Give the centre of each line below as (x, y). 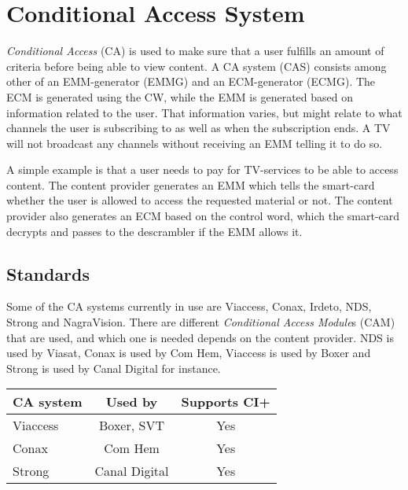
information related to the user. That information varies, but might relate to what (204, 112)
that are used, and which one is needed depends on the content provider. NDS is (200, 337)
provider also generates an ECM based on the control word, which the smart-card (203, 216)
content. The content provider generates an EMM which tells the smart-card (191, 184)
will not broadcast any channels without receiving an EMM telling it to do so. (195, 143)
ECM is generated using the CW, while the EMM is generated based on (180, 96)
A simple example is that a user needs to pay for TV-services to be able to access (202, 169)
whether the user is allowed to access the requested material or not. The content (200, 200)
